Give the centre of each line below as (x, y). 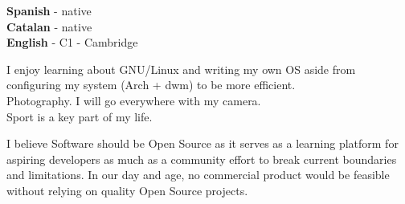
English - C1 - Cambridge (72, 42)
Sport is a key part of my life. (80, 116)
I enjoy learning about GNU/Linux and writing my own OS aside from (181, 69)
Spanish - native (49, 10)
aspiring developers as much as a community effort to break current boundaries (202, 159)
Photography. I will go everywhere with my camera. (134, 100)
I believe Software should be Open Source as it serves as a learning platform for (202, 143)
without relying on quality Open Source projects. (127, 190)
